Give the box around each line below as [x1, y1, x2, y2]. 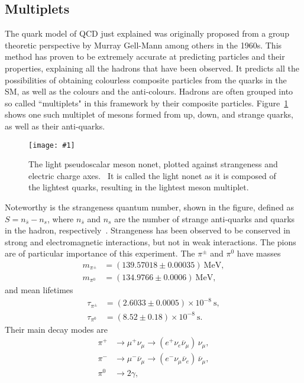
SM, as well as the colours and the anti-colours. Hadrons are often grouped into [5, 85, 293, 98]
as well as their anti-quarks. [5, 119, 105, 132]
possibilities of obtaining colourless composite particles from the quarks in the [5, 73, 287, 86]
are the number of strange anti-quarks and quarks [114, 212, 295, 225]
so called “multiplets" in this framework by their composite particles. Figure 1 [5, 96, 289, 109]
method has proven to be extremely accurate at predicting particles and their [5, 50, 285, 63]
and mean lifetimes [5, 284, 73, 296]
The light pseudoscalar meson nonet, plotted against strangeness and [28, 158, 278, 170]
